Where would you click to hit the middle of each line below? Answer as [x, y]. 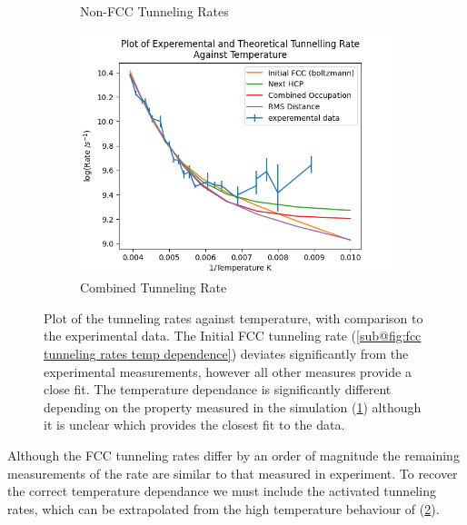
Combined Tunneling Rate [154, 287]
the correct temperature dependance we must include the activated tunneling [222, 491]
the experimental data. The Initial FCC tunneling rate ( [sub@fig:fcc [233, 336]
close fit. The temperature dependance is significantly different [218, 389]
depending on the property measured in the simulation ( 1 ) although [233, 406]
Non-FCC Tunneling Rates [154, 11]
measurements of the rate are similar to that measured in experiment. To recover [233, 473]
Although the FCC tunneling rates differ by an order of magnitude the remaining [233, 455]
